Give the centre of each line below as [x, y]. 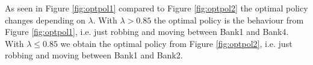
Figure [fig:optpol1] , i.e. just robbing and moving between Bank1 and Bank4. [147, 32]
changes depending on [45, 20]
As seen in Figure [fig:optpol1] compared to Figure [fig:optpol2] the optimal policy [156, 8]
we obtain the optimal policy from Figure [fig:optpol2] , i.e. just [176, 43]
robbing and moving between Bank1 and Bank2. [94, 55]
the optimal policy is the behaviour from [229, 20]
